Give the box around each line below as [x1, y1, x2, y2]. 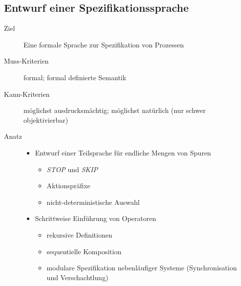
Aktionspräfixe [46, 180, 90, 191]
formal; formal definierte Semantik [23, 72, 127, 82]
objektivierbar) [23, 114, 68, 125]
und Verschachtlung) [46, 272, 109, 282]
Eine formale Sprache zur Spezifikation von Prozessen [23, 39, 184, 49]
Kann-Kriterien [4, 88, 50, 99]
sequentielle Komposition [46, 246, 122, 256]
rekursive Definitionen [46, 229, 112, 240]
